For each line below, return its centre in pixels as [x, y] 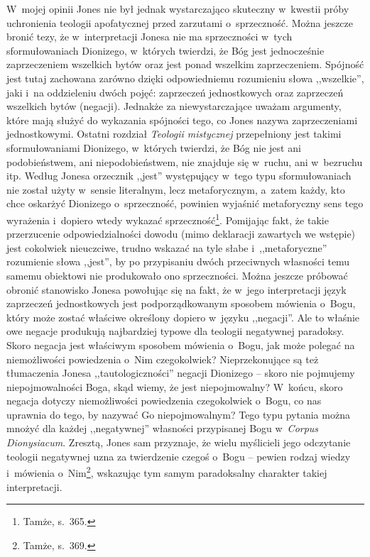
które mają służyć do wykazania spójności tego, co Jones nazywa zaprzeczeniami [182, 120]
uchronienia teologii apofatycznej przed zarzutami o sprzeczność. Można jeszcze [180, 22]
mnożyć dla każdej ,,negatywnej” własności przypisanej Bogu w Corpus [163, 428]
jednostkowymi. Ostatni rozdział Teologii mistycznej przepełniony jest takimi [174, 134]
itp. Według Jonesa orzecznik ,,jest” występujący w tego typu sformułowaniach [179, 176]
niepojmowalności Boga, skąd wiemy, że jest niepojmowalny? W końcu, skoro [175, 386]
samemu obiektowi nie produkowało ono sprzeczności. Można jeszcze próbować [177, 275]
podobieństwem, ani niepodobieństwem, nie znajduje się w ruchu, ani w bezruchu [185, 161]
